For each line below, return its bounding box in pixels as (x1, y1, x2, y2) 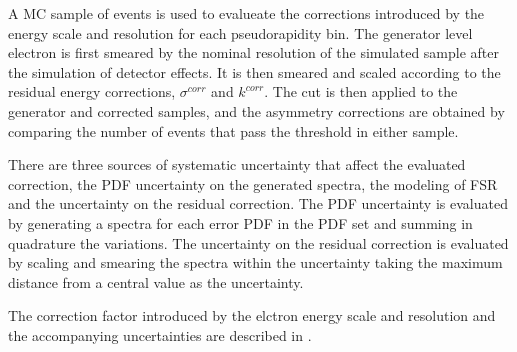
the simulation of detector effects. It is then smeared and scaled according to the (8, 61, 501, 82)
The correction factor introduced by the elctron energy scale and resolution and (8, 305, 496, 326)
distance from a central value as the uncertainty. (8, 271, 304, 292)
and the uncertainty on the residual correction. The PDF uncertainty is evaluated (8, 193, 508, 214)
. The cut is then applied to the (264, 81, 458, 102)
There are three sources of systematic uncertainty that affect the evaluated (8, 154, 466, 175)
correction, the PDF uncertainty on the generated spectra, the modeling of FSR (8, 173, 498, 194)
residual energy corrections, (8, 81, 176, 102)
